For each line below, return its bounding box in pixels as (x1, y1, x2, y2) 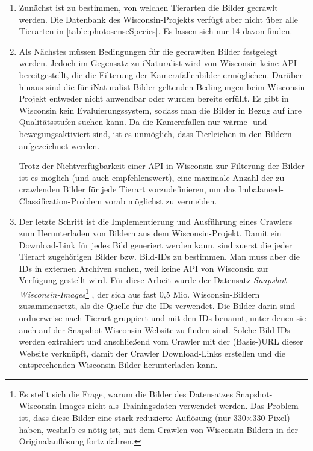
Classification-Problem (19, 194, 102, 207)
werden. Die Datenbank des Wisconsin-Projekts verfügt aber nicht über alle (19, 13, 298, 25)
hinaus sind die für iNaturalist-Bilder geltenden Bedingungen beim (19, 80, 265, 93)
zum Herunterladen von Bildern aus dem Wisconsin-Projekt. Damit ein (19, 227, 282, 239)
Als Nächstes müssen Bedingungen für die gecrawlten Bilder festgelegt (19, 44, 277, 57)
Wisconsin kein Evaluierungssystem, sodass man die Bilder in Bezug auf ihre (19, 103, 302, 116)
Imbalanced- (238, 183, 284, 195)
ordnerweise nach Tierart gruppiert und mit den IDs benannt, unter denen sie (19, 311, 306, 324)
